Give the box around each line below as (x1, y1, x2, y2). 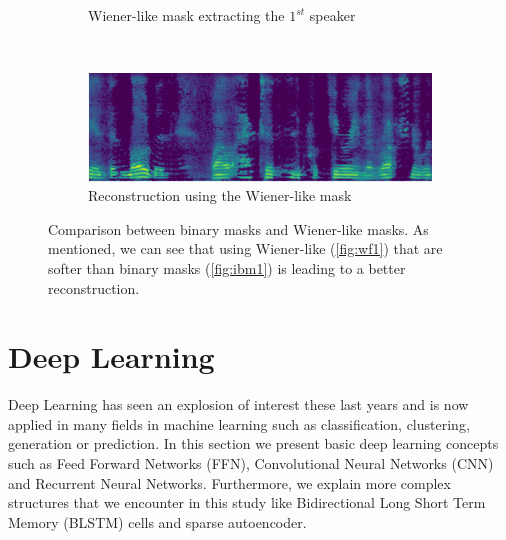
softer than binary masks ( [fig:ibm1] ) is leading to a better (48, 257, 406, 278)
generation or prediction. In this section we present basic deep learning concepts (8, 433, 499, 454)
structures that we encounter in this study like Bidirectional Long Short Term (8, 492, 486, 513)
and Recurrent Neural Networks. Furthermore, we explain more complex (8, 472, 451, 493)
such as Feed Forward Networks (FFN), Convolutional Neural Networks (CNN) (8, 453, 494, 474)
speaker (309, 5, 356, 25)
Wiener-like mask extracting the (88, 5, 285, 25)
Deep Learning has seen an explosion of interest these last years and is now (8, 394, 469, 415)
